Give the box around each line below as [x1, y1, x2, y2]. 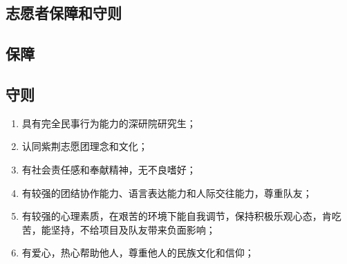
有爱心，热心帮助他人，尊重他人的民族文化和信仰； [21, 245, 254, 260]
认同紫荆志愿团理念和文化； [21, 139, 148, 153]
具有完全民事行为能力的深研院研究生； [21, 115, 196, 130]
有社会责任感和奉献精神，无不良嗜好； [21, 162, 196, 176]
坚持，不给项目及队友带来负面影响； [50, 222, 216, 236]
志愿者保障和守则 [6, 2, 122, 23]
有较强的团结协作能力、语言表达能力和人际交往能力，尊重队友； [21, 185, 312, 200]
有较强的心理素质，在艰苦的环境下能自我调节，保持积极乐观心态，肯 [21, 209, 332, 223]
